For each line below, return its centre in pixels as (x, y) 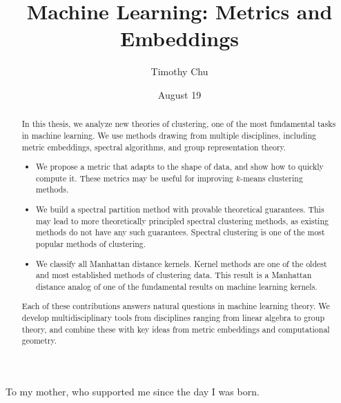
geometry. (39, 341)
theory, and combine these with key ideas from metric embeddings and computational (176, 329)
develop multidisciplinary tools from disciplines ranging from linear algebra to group (173, 318)
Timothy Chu (179, 71)
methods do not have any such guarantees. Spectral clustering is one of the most (181, 232)
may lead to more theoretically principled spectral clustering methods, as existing (182, 220)
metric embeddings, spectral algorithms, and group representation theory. (154, 147)
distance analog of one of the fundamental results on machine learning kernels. (177, 286)
